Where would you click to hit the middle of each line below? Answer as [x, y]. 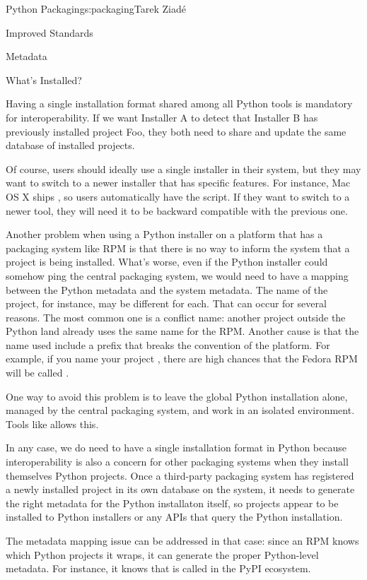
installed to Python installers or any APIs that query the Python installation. [174, 517]
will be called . [37, 373]
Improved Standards [49, 32]
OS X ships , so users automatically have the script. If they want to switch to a [178, 196]
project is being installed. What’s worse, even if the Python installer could [167, 262]
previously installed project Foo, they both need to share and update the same [176, 131]
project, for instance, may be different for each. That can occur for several [166, 303]
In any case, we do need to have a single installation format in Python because [176, 448]
